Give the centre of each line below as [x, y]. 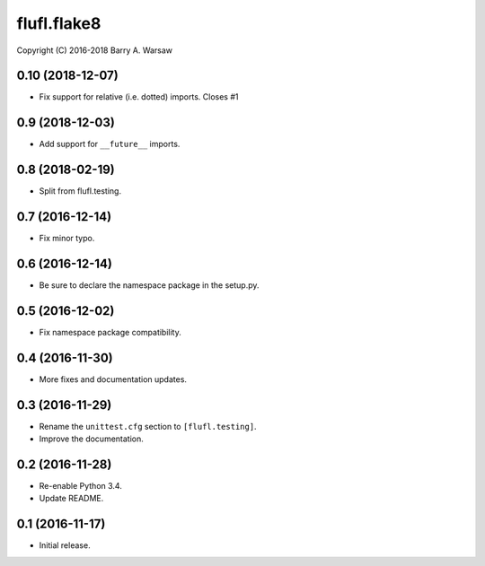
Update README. [71, 499]
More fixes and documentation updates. [113, 379]
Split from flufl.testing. [80, 191]
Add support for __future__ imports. [110, 144]
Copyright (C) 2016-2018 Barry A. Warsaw [95, 50]
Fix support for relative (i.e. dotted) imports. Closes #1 [139, 97]
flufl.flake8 [59, 23]
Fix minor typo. [67, 239]
